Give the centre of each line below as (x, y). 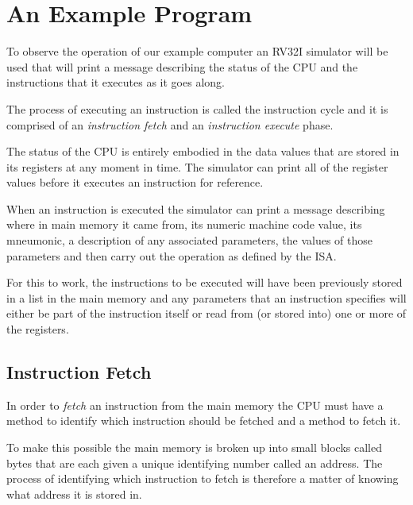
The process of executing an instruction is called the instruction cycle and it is (197, 108)
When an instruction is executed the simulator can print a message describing (196, 208)
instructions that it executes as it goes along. (116, 82)
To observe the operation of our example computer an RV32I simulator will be (197, 51)
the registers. (38, 329)
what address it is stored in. (74, 493)
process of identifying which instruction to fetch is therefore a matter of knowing (203, 478)
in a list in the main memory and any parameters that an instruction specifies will (206, 297)
